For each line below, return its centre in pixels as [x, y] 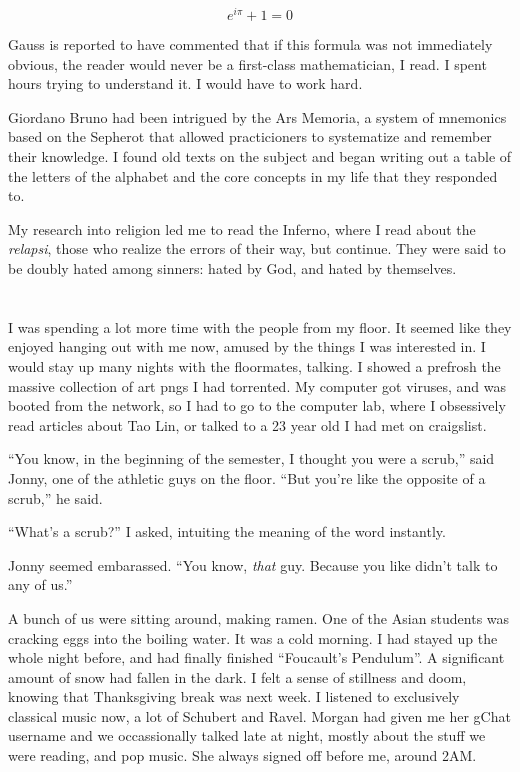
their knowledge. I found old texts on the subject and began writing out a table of [260, 156]
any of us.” [40, 584]
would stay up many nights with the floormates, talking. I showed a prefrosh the [254, 365]
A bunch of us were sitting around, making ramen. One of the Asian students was [259, 617]
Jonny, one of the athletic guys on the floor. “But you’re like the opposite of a [247, 477]
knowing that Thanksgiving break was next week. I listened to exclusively [234, 696]
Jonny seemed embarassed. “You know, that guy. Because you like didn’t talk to [253, 564]
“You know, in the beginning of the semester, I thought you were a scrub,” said [251, 458]
